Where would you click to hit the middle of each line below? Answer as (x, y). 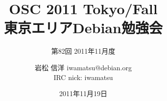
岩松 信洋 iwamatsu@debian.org (83, 67)
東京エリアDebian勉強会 (83, 28)
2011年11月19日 (83, 93)
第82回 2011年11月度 (83, 51)
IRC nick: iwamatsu (83, 77)
